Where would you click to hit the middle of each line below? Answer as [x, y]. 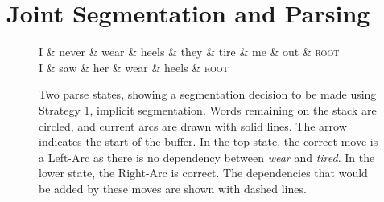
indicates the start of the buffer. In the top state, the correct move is [209, 141]
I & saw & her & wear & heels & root [134, 67]
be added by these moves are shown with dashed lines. [173, 188]
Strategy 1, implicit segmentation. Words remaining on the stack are [208, 109]
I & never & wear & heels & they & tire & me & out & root [189, 52]
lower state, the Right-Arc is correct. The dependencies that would [203, 173]
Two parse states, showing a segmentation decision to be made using [208, 94]
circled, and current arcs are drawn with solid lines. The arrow [193, 125]
